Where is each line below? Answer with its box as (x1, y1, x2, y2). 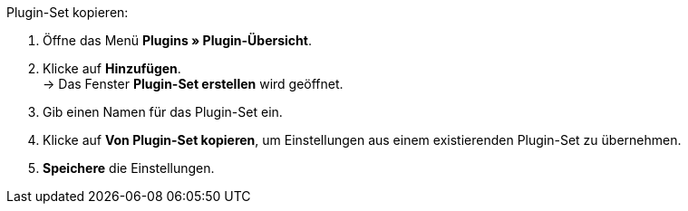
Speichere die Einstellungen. (43, 160, 215, 176)
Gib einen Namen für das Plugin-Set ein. (43, 104, 283, 120)
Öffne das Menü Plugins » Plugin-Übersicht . (43, 33, 312, 48)
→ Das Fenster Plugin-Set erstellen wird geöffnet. (43, 76, 344, 91)
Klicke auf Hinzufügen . (43, 61, 181, 76)
